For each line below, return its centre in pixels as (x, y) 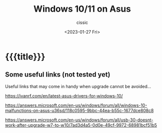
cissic (82, 22)
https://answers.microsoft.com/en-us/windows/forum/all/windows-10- (76, 105)
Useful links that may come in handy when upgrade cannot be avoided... (78, 86)
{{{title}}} (25, 57)
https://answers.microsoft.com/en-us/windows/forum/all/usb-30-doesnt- (79, 120)
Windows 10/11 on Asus (82, 9)
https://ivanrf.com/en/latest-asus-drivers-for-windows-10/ (64, 95)
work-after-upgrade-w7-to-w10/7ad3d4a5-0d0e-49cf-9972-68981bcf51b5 (81, 125)
